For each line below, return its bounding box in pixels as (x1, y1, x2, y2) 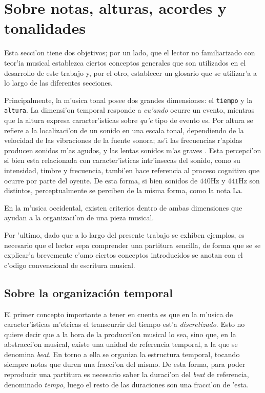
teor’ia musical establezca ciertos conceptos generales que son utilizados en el (4, 57, 246, 68)
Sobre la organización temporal (4, 284, 173, 300)
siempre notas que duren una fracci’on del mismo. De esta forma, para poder (4, 359, 246, 369)
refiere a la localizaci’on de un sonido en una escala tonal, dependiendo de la (4, 125, 244, 135)
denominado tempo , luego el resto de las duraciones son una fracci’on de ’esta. (4, 379, 249, 389)
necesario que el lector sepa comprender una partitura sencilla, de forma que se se (4, 239, 261, 250)
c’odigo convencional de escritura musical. (4, 259, 135, 270)
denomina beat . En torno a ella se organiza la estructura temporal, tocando (4, 348, 240, 359)
